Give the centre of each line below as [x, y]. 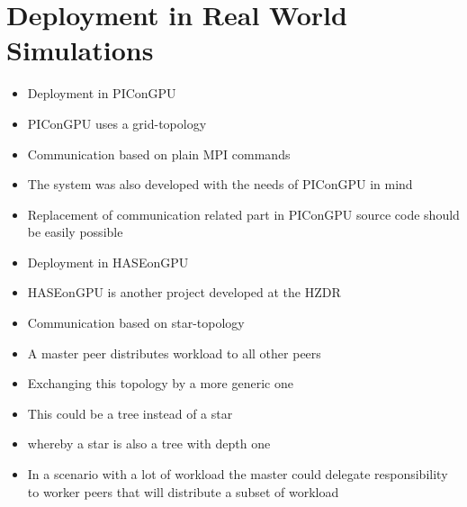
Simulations [80, 50]
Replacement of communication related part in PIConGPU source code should [243, 214]
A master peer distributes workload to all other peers [174, 353]
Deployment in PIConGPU [102, 93]
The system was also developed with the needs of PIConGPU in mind [220, 184]
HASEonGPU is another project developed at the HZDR [184, 292]
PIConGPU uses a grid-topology [117, 123]
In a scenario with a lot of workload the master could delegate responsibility [238, 474]
